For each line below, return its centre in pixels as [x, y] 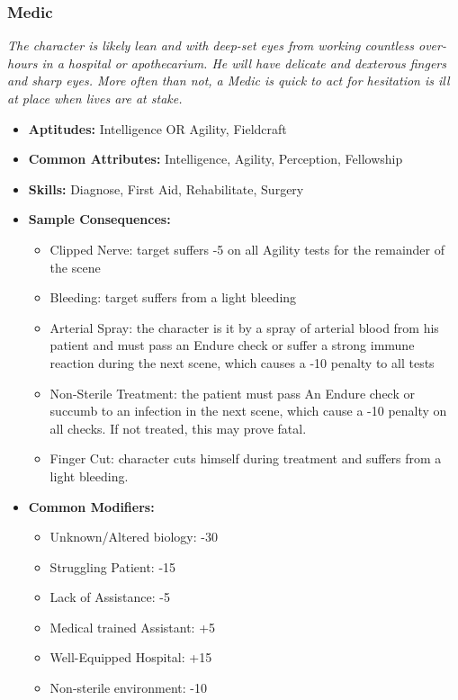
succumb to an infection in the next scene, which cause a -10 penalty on [248, 411]
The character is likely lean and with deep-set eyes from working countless [211, 45]
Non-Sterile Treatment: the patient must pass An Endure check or [232, 393]
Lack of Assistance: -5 [110, 597]
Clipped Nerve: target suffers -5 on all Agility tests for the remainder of [247, 249]
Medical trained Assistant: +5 [133, 627]
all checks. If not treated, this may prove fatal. [178, 428]
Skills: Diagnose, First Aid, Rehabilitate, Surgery [166, 188]
